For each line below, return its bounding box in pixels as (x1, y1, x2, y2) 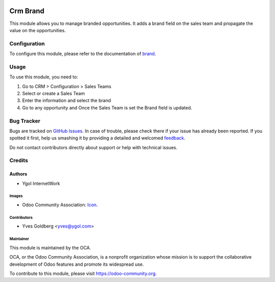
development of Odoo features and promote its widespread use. (9, 261, 144, 267)
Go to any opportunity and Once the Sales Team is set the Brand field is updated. (22, 104, 193, 110)
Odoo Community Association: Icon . (22, 202, 98, 208)
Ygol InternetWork (22, 180, 61, 186)
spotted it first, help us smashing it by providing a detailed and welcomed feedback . (9, 135, 186, 141)
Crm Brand (9, 7, 45, 15)
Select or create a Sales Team (22, 90, 85, 96)
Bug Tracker (9, 117, 41, 124)
